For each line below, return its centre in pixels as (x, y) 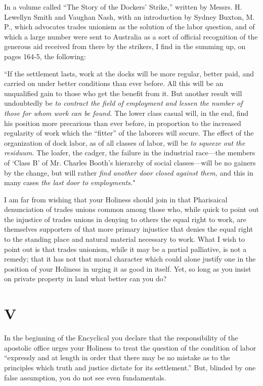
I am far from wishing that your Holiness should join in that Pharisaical (116, 199)
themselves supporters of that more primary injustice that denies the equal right (129, 229)
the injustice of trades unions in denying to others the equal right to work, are (125, 219)
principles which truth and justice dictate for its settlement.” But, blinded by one (130, 367)
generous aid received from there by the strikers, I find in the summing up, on (125, 46)
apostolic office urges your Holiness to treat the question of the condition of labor (130, 347)
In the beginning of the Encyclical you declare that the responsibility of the (121, 338)
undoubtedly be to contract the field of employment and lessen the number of (123, 103)
